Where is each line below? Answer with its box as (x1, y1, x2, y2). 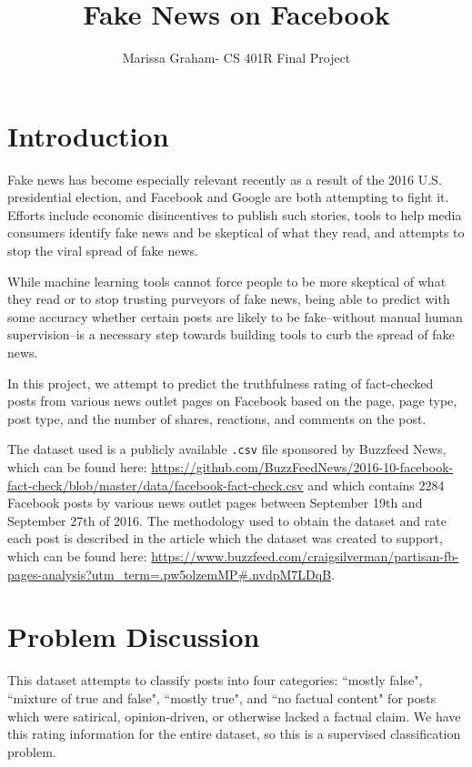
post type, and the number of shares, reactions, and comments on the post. (7, 409, 427, 428)
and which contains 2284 (307, 475, 445, 494)
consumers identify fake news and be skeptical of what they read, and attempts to (7, 223, 465, 242)
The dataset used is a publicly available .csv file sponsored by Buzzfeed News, (7, 439, 447, 459)
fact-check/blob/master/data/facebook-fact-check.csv (7, 475, 304, 494)
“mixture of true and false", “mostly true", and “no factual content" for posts (7, 688, 437, 707)
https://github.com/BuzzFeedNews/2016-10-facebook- (151, 458, 454, 477)
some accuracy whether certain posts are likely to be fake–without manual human (7, 307, 463, 326)
